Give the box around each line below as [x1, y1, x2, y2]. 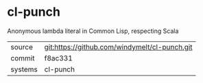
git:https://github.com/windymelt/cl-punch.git [44, 42, 193, 51]
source [10, 42, 33, 51]
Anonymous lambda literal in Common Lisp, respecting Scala [7, 27, 179, 35]
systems [10, 64, 38, 74]
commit [10, 53, 35, 62]
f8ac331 [44, 53, 73, 62]
